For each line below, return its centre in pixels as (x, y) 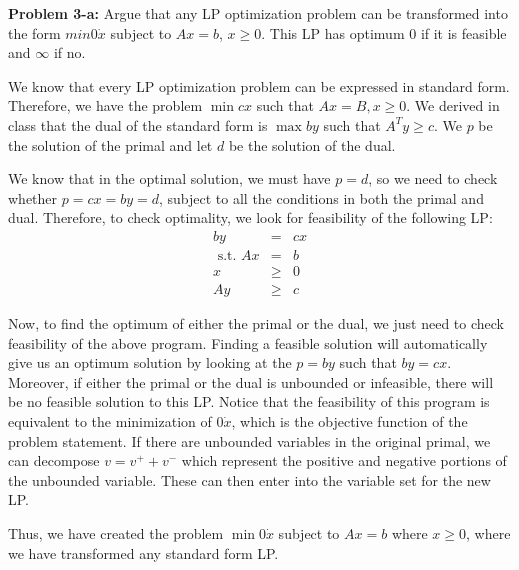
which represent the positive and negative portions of (344, 460)
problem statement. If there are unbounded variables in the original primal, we (249, 440)
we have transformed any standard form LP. (143, 552)
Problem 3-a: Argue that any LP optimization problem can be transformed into (258, 13)
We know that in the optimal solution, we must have (169, 178)
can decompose (54, 460)
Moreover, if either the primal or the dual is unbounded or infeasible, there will (251, 381)
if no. (69, 52)
